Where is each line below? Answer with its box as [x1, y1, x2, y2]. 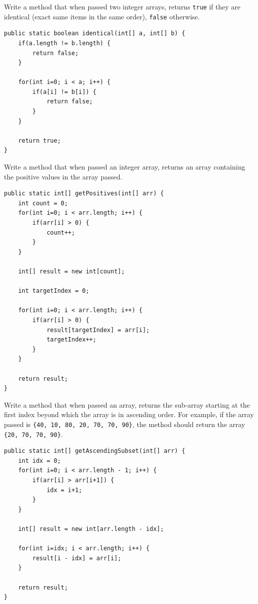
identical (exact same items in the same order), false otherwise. [4, 11, 200, 21]
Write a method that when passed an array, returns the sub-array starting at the [4, 399, 250, 410]
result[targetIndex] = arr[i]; [46, 326, 150, 334]
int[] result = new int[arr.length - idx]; [18, 525, 164, 532]
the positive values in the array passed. [4, 171, 123, 181]
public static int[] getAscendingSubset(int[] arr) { [4, 447, 186, 455]
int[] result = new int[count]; [18, 267, 125, 275]
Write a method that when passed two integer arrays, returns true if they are [4, 1, 241, 11]
